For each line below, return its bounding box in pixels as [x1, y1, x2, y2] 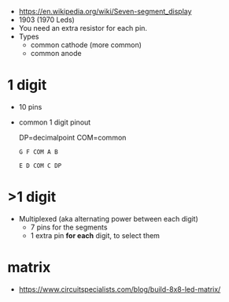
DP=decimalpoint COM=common [18, 132, 127, 142]
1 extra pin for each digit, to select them [30, 230, 161, 240]
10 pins [18, 102, 42, 111]
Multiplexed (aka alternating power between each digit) [18, 214, 198, 223]
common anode [30, 49, 82, 58]
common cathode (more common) [30, 40, 142, 50]
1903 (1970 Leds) [18, 15, 76, 24]
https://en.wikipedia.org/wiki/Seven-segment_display [18, 7, 192, 16]
